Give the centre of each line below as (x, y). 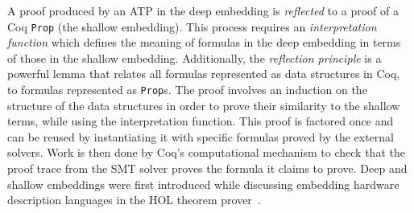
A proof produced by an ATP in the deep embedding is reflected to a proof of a (203, 10)
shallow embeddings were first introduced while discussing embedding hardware (203, 184)
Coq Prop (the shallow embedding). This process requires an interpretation (192, 26)
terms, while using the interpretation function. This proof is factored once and (201, 121)
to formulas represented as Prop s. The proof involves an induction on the (187, 90)
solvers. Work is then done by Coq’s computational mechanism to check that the (206, 152)
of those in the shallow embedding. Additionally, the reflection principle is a (195, 57)
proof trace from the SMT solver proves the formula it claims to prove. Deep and (207, 168)
